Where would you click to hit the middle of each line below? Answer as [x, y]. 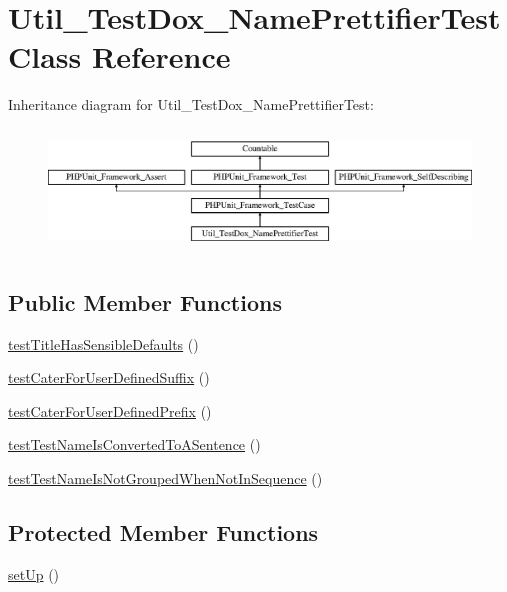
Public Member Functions [145, 301]
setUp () [34, 573]
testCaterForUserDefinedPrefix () [110, 410]
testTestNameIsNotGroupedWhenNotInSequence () [165, 477]
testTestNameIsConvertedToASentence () [134, 444]
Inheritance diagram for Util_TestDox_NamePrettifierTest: [191, 104]
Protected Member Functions [163, 531]
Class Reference [119, 56]
